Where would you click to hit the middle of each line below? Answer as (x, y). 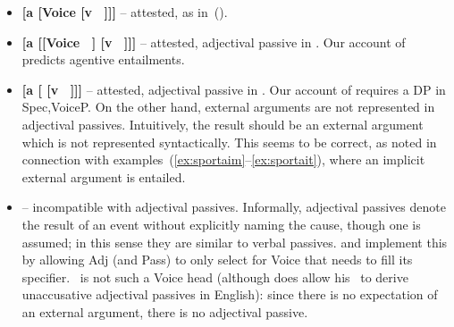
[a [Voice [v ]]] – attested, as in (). (125, 12)
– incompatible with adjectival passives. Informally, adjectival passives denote (234, 207)
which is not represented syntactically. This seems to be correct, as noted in (229, 142)
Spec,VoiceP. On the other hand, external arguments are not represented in (228, 107)
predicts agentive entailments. (103, 59)
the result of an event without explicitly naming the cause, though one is (221, 224)
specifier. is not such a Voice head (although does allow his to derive (215, 277)
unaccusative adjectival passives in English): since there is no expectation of (230, 294)
